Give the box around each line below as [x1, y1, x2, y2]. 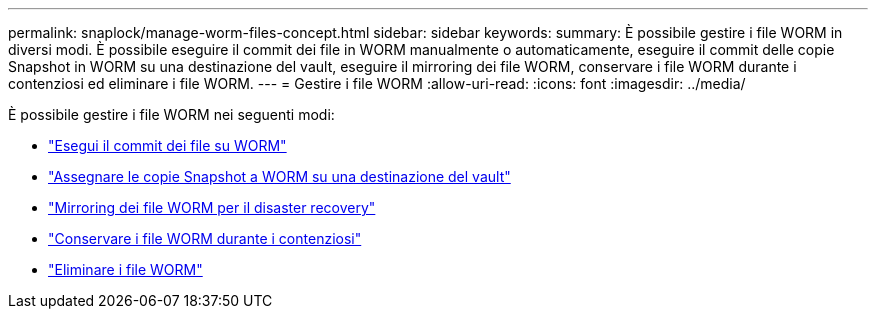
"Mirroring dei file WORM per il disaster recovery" [48, 199, 376, 216]
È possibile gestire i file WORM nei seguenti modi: [8, 106, 335, 123]
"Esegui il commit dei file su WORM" [48, 137, 287, 154]
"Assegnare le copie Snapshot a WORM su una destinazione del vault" [48, 168, 511, 185]
